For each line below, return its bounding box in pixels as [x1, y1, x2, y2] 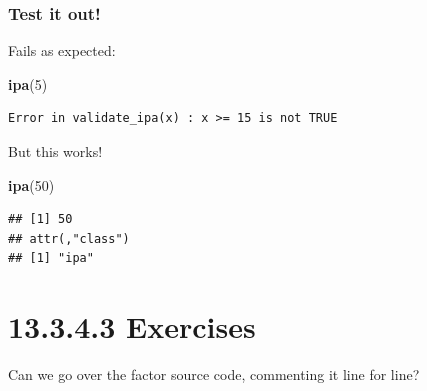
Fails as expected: [8, 40, 116, 61]
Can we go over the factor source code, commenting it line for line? [8, 364, 420, 385]
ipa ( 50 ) [8, 174, 55, 195]
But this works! [8, 141, 103, 161]
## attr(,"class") [8, 231, 130, 246]
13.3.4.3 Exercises [8, 306, 256, 347]
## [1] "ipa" [8, 251, 94, 266]
